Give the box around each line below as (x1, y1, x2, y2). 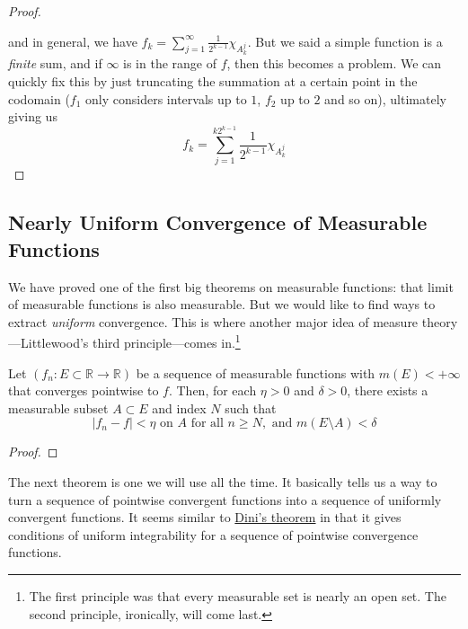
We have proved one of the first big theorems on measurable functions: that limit (8, 277, 454, 296)
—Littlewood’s (8, 333, 89, 352)
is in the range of (123, 54, 216, 73)
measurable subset (8, 398, 109, 417)
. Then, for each (168, 381, 257, 400)
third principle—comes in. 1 (92, 331, 241, 352)
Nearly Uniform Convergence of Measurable (8, 208, 428, 236)
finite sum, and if (8, 54, 102, 73)
